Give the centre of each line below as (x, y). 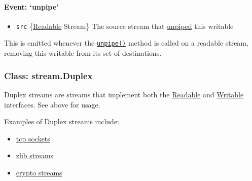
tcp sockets (33, 138)
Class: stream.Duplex (48, 75)
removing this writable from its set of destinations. (83, 53)
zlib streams (35, 155)
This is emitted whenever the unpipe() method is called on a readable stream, (126, 43)
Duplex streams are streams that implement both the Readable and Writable (124, 94)
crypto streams (39, 172)
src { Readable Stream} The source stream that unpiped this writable (125, 26)
